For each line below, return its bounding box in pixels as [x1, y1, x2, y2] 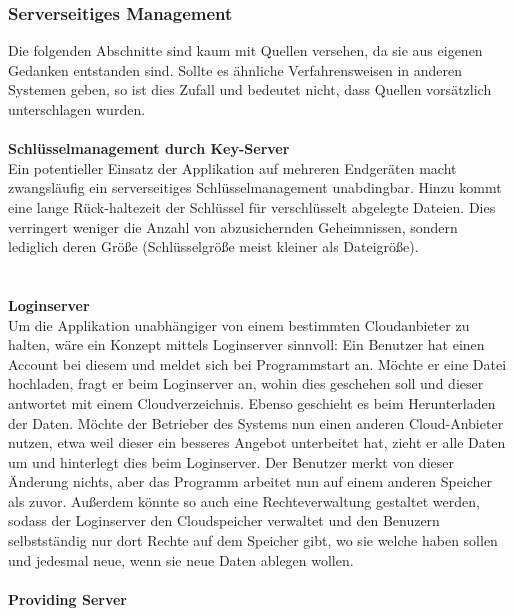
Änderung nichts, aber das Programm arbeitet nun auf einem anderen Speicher [8, 471, 493, 492]
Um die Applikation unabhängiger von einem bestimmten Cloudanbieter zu [8, 314, 470, 335]
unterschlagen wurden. [8, 99, 146, 119]
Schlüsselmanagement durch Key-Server [8, 138, 290, 159]
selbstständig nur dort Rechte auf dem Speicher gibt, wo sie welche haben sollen [8, 530, 498, 551]
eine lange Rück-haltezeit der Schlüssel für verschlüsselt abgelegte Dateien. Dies [8, 196, 496, 217]
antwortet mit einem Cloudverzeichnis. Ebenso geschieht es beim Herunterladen [8, 392, 496, 413]
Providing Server [8, 588, 127, 609]
